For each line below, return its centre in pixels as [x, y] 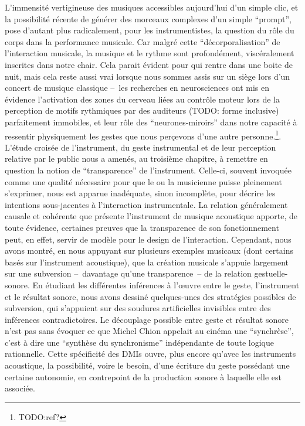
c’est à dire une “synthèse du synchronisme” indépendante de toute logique [139, 342]
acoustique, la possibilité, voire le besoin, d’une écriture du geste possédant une [147, 365]
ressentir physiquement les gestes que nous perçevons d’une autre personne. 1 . [143, 135]
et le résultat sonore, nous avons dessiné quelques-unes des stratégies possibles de [150, 296]
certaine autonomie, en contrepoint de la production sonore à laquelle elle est [143, 376]
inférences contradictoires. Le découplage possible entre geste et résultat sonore [147, 319]
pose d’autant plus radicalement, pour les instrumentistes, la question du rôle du [150, 30]
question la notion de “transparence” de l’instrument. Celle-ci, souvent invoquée [148, 170]
